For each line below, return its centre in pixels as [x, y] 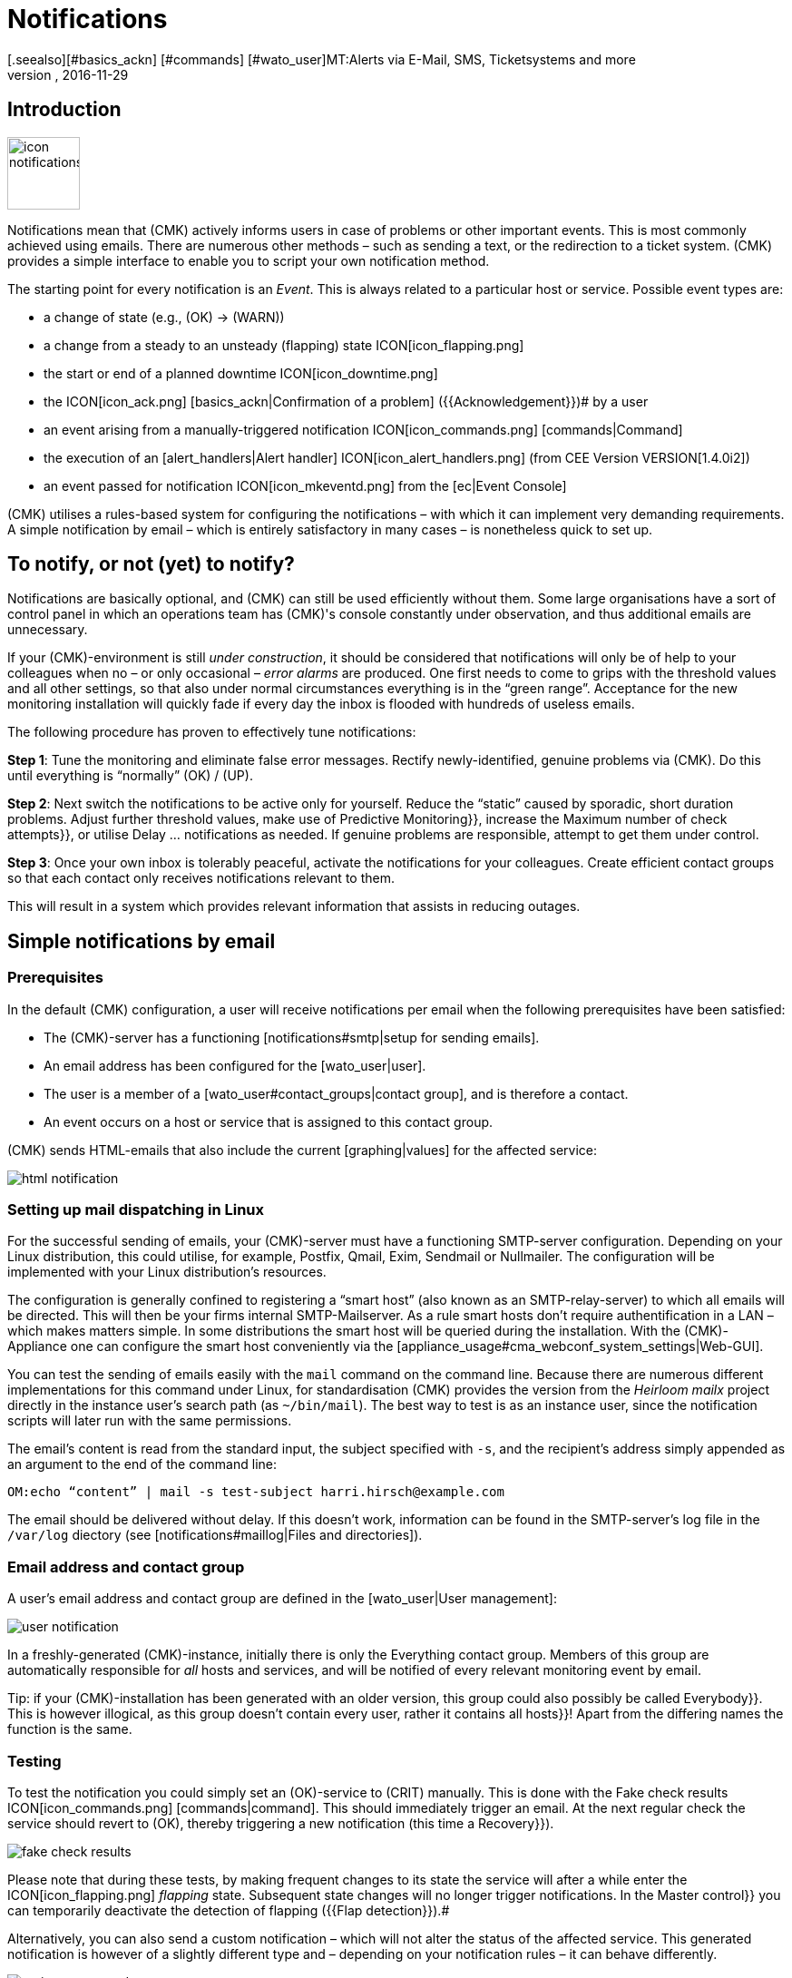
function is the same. [70, 1729]
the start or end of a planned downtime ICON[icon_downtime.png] [241, 373]
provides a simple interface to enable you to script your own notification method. [249, 260]
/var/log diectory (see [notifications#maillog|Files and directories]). [215, 1535]
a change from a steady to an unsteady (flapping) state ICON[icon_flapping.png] [284, 345]
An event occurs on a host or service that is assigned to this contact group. [269, 1121]
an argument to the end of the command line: [142, 1464]
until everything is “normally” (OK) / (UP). [130, 776]
